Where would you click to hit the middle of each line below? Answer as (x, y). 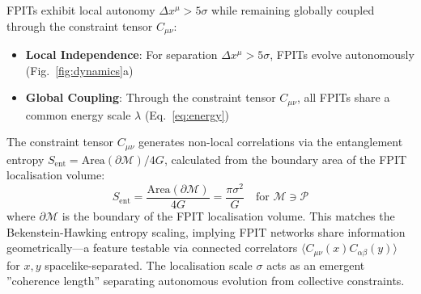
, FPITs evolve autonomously (342, 55)
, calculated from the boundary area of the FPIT (285, 159)
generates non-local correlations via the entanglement (270, 142)
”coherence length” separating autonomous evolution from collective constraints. (206, 281)
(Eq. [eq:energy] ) (187, 114)
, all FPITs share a (343, 97)
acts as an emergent (316, 265)
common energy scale (78, 114)
